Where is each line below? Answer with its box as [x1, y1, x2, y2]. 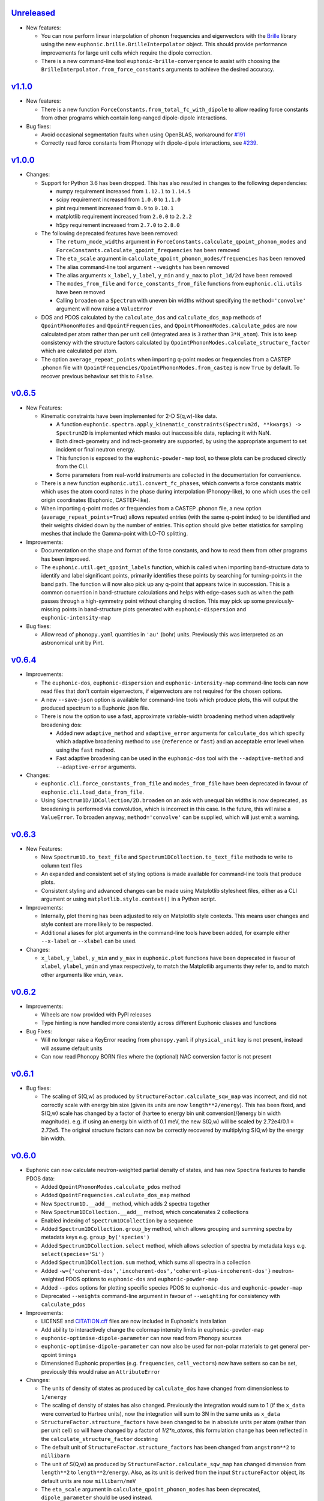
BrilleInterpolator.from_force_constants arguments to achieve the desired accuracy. [41, 66, 275, 73]
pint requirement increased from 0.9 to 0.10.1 [56, 204, 174, 211]
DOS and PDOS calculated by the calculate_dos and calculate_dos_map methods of [41, 313, 262, 321]
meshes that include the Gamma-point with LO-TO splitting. [41, 530, 188, 537]
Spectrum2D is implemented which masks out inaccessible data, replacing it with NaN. [56, 429, 271, 436]
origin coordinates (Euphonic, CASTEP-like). [41, 496, 150, 504]
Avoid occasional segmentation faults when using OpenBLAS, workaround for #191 [41, 131, 245, 138]
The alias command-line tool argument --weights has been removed [56, 263, 229, 270]
